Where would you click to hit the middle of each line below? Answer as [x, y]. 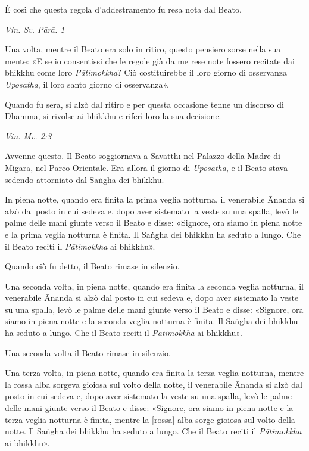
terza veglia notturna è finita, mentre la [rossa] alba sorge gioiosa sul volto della [150, 419]
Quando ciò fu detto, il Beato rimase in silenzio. [92, 266]
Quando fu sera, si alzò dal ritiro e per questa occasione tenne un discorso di [144, 104]
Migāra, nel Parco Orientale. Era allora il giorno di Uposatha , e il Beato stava [146, 167]
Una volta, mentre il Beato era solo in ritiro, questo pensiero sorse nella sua [143, 49]
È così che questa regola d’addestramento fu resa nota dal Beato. [123, 9]
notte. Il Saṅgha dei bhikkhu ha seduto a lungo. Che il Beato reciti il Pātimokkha [153, 431]
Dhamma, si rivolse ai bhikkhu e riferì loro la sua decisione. [113, 116]
